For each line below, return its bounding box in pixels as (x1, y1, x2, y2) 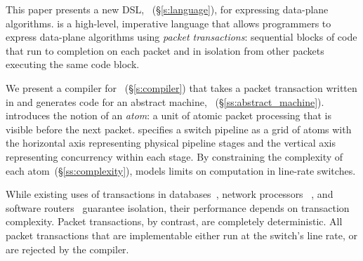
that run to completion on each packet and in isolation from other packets (6, 43, 324, 58)
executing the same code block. (6, 57, 140, 72)
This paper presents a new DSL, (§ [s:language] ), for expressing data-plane (6, 2, 329, 16)
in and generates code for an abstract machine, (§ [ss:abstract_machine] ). (6, 94, 324, 109)
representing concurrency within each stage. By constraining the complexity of (6, 149, 343, 163)
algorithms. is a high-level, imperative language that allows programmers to (6, 15, 331, 30)
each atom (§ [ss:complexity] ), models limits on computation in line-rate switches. (6, 163, 356, 178)
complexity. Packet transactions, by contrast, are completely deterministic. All (6, 214, 343, 229)
